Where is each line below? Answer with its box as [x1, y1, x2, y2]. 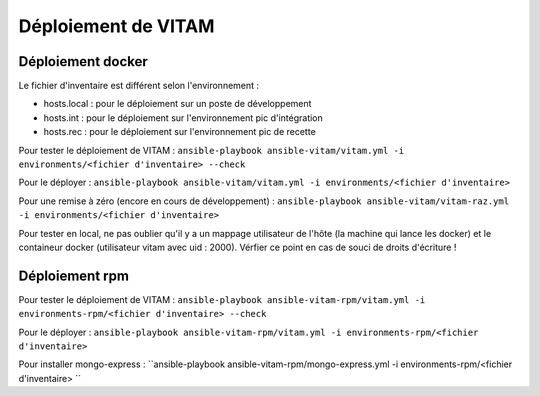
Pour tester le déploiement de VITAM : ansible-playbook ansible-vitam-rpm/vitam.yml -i [18, 293, 426, 305]
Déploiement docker [18, 53, 149, 70]
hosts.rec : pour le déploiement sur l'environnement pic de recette [43, 126, 317, 138]
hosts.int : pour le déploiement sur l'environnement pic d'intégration [43, 111, 324, 124]
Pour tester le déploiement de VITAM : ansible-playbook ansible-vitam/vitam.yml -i [18, 144, 405, 156]
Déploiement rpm [18, 267, 130, 284]
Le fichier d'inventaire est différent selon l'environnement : [18, 80, 260, 92]
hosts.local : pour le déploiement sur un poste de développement [43, 98, 312, 110]
